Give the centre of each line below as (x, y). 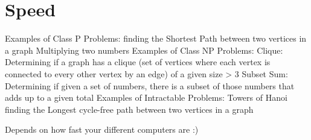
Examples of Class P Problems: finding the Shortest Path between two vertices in (156, 38)
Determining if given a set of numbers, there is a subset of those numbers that (150, 85)
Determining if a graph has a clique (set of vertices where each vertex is (138, 62)
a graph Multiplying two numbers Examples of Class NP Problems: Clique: (144, 50)
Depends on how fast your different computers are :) (102, 129)
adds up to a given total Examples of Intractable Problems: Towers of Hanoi (146, 97)
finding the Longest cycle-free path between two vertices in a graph (129, 109)
